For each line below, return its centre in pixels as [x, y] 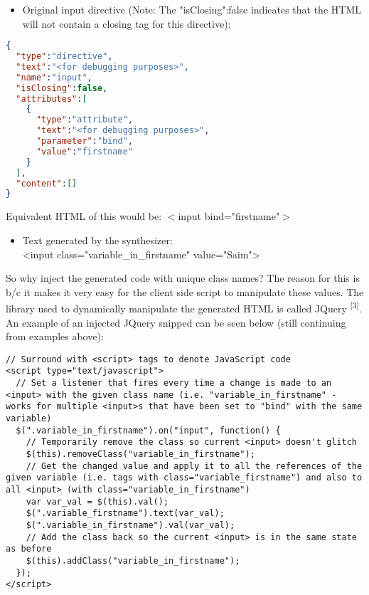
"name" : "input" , [54, 77]
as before [29, 549]
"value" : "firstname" [84, 151]
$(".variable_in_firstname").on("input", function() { [148, 430]
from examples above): [55, 336]
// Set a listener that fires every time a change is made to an [174, 383]
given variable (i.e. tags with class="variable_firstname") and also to [184, 478]
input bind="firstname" [229, 216]
